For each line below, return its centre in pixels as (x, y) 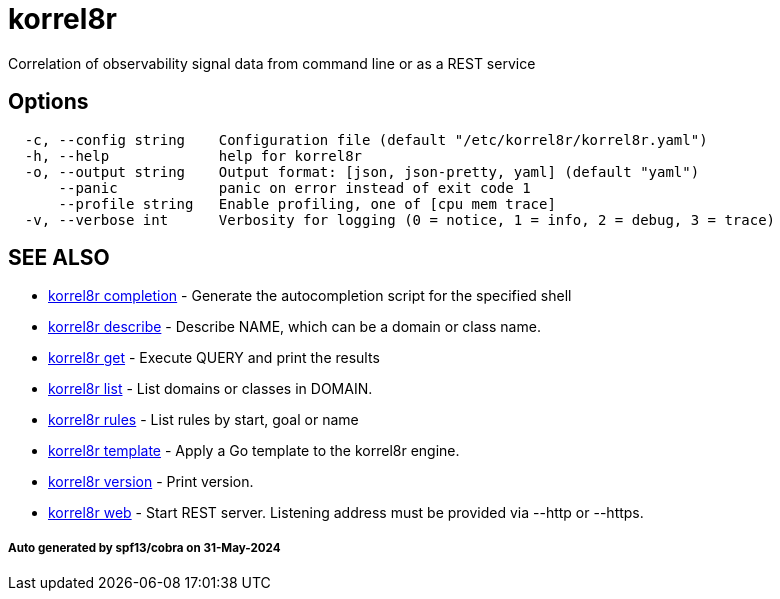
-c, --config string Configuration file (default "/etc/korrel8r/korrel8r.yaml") (366, 139)
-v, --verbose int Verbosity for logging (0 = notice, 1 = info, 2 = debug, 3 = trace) (400, 219)
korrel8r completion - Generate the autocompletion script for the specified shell (310, 296)
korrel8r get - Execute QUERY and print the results (214, 358)
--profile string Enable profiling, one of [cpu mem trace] (307, 203)
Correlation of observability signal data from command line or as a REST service (272, 63)
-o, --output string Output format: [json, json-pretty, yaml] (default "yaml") (362, 171)
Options (48, 102)
